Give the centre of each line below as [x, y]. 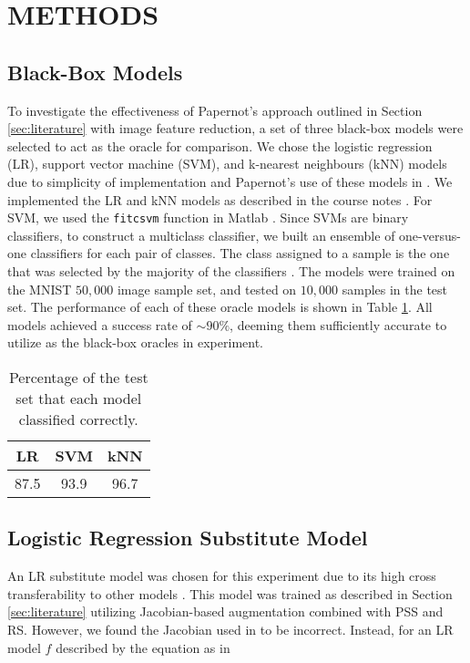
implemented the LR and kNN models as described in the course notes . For [220, 199]
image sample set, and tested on [207, 289]
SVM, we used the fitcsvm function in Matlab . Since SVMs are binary [208, 218]
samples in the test [395, 289]
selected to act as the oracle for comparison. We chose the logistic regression [220, 145]
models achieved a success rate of [100, 324]
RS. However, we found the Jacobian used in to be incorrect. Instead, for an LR [230, 629]
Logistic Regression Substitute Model [188, 538]
